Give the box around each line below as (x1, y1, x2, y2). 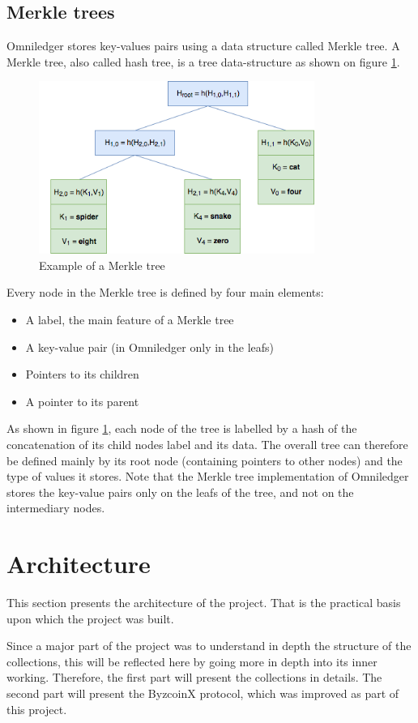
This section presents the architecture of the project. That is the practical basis (6, 594, 401, 611)
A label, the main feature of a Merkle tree (25, 311, 234, 328)
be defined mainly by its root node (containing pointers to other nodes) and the (6, 451, 403, 468)
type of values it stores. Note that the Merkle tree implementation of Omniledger (6, 468, 409, 485)
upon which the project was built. (6, 610, 174, 627)
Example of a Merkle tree (39, 256, 165, 273)
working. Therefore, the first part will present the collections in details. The (6, 669, 382, 686)
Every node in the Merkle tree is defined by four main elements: (6, 284, 324, 301)
